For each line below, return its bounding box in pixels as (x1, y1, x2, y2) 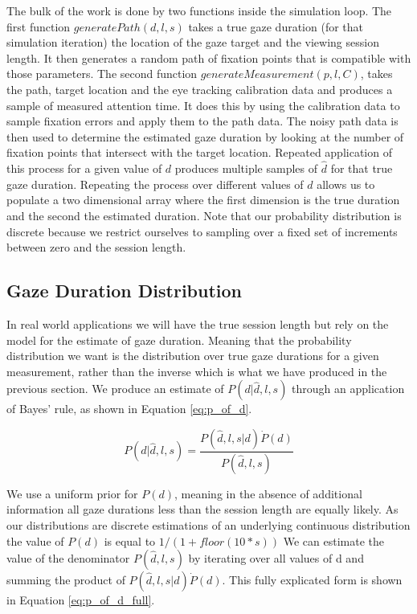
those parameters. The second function (6, 65, 198, 82)
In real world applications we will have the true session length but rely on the (6, 315, 389, 332)
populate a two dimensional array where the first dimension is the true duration (6, 191, 400, 208)
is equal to (104, 532, 156, 549)
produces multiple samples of (174, 160, 318, 177)
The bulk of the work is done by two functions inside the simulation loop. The (6, 2, 392, 18)
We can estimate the (283, 532, 384, 549)
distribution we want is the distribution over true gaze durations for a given (6, 347, 379, 364)
